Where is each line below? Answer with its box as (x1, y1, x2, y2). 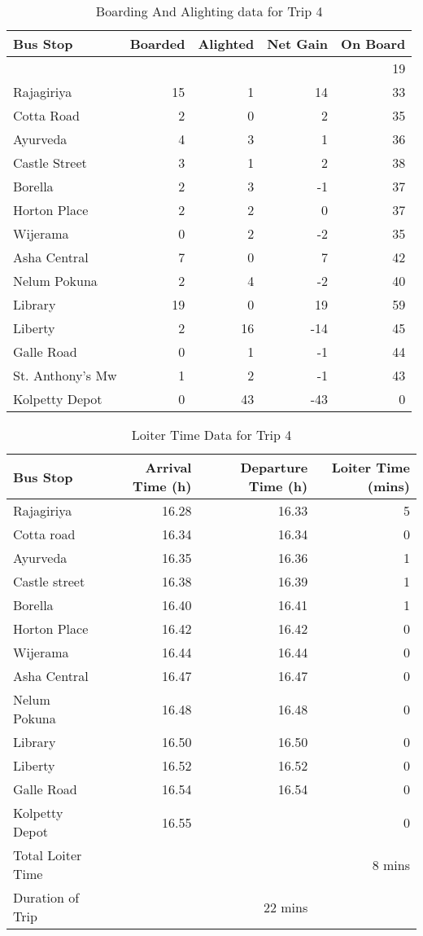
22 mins (263, 897, 308, 916)
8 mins (372, 855, 410, 874)
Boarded (129, 34, 185, 53)
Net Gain (267, 34, 329, 53)
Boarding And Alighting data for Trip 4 (95, 2, 323, 20)
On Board (341, 34, 406, 53)
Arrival (145, 458, 192, 477)
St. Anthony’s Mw (13, 366, 117, 385)
